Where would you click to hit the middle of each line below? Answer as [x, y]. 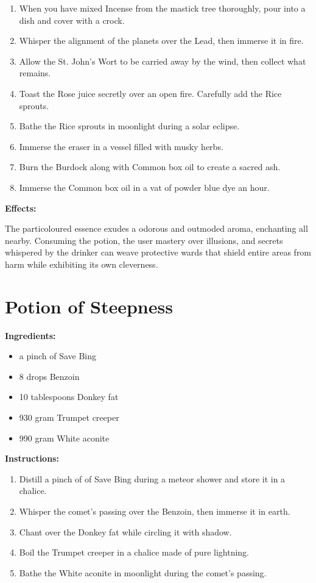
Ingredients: [30, 335]
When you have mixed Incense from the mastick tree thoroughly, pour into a [162, 8]
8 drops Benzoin [49, 376]
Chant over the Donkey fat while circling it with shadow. [125, 531]
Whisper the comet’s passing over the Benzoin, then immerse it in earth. [155, 511]
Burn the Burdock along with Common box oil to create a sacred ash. [150, 167]
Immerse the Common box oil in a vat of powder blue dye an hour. [144, 187]
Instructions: [32, 458]
